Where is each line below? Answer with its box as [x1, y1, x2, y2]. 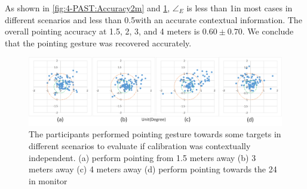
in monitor [29, 174, 67, 187]
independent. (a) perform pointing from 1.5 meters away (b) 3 [29, 151, 256, 163]
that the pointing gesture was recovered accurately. [5, 36, 192, 49]
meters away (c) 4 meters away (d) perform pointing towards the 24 [29, 163, 277, 175]
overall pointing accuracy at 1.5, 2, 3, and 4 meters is [5, 25, 200, 37]
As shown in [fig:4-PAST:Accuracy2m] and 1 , [5, 2, 170, 14]
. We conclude [242, 25, 294, 37]
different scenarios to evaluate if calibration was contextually [29, 140, 251, 152]
